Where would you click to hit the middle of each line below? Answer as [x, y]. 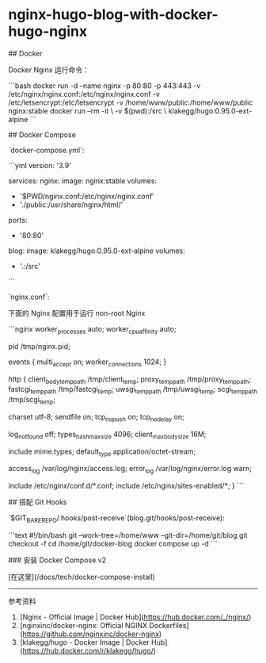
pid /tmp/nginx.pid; [39, 346]
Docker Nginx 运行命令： [49, 70]
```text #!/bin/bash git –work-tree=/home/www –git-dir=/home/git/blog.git [128, 535]
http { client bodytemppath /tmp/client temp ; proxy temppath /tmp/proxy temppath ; [130, 380]
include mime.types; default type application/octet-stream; [102, 452]
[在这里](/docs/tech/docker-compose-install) [82, 577]
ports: [18, 220]
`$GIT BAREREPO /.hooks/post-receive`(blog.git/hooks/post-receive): [117, 519]
